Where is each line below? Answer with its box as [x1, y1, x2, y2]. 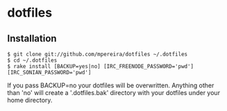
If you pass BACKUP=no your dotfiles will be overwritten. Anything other [7, 81, 215, 89]
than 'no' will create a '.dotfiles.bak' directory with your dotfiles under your [7, 89, 221, 96]
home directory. [7, 96, 53, 104]
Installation [7, 33, 57, 44]
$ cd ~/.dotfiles [7, 57, 58, 64]
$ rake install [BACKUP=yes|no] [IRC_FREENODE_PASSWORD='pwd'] [7, 63, 194, 70]
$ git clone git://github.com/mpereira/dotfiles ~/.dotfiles [7, 51, 188, 58]
